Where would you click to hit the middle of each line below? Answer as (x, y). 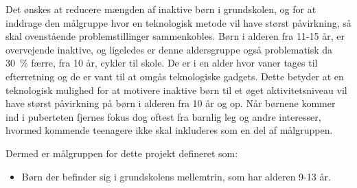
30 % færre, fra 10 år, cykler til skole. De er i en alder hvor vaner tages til (162, 63)
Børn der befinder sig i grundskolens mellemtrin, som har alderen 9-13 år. (176, 176)
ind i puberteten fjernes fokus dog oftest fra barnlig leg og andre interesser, (163, 116)
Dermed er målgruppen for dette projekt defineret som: (122, 153)
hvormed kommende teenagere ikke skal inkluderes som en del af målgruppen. (169, 130)
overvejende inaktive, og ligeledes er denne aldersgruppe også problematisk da (169, 49)
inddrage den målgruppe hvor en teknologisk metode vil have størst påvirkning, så (178, 22)
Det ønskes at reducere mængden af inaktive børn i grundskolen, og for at (161, 9)
